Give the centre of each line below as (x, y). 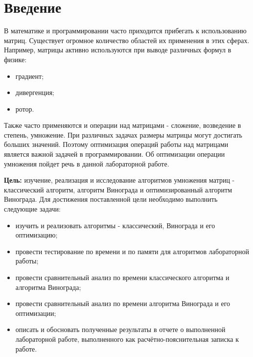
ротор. (25, 108)
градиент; (30, 76)
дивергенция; (35, 92)
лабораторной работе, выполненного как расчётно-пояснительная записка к (127, 339)
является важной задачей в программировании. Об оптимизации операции (115, 154)
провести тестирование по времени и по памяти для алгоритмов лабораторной (132, 251)
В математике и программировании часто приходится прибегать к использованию (125, 31)
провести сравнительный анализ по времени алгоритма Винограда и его (123, 303)
